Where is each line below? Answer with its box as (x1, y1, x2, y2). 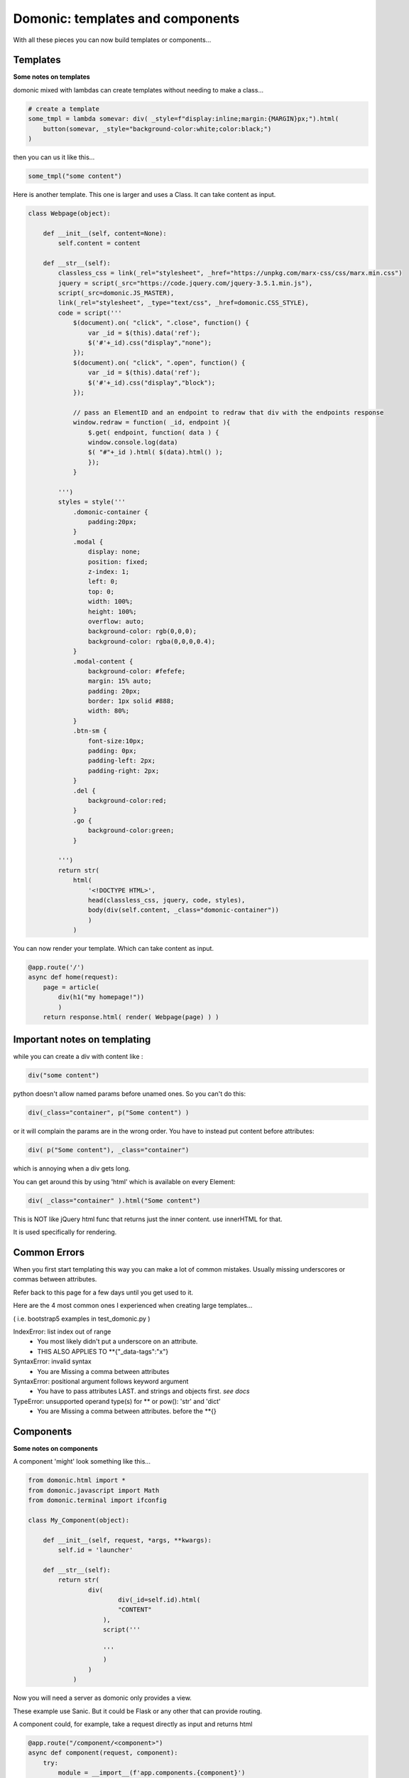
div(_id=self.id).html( (117, 1596, 201, 1604)
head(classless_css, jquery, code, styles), (87, 896, 246, 904)
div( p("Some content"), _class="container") (28, 1146, 190, 1154)
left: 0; (87, 577, 119, 586)
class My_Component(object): (28, 1516, 130, 1524)
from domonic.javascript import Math (28, 1486, 160, 1494)
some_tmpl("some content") (28, 171, 122, 180)
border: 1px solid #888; (87, 697, 175, 706)
